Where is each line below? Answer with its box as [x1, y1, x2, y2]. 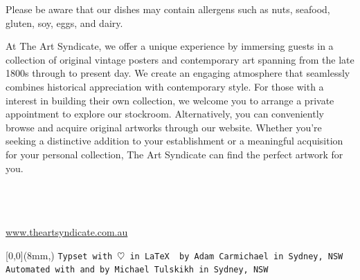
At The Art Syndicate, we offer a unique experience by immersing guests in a [6, 39, 334, 53]
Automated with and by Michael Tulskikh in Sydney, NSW [6, 265, 269, 275]
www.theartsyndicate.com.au [6, 224, 128, 239]
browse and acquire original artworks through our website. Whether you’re [6, 120, 322, 134]
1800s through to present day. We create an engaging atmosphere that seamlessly [6, 66, 350, 80]
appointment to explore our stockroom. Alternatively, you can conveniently [6, 106, 324, 121]
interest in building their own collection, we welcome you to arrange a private [6, 93, 334, 107]
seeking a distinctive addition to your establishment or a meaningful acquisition [6, 133, 343, 148]
